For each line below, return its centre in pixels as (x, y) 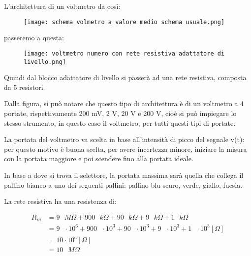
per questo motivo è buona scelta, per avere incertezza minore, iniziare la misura (125, 149)
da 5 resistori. (25, 87)
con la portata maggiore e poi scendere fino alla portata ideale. (99, 158)
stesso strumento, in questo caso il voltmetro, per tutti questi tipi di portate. (120, 123)
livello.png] (45, 62)
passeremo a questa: (34, 38)
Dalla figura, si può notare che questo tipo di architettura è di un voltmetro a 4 (124, 103)
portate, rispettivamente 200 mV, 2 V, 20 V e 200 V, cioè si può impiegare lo (120, 113)
